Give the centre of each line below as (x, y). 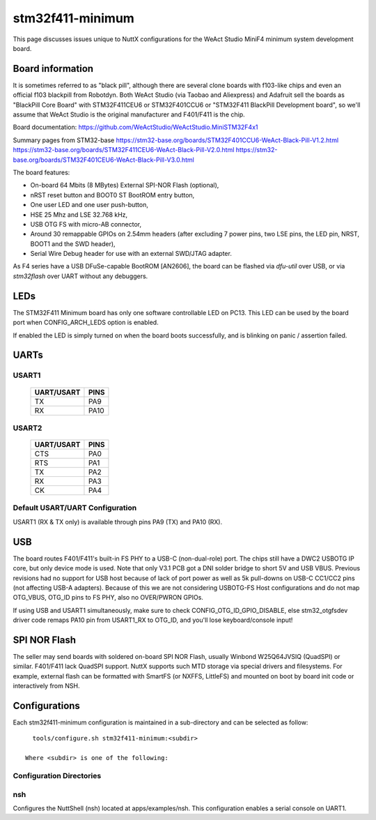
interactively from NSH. (46, 686)
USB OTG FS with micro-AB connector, (86, 224)
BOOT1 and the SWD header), (73, 243)
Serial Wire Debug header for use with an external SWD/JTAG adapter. (131, 254)
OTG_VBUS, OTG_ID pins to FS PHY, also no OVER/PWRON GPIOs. (108, 598)
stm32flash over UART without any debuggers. (80, 276)
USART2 (28, 427)
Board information (53, 69)
